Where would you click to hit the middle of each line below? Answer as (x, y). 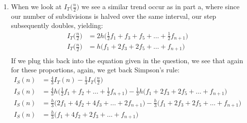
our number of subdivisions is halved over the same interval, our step (114, 16)
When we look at (36, 6)
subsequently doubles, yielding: (57, 25)
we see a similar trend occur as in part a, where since (160, 6)
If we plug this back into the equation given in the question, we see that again (127, 60)
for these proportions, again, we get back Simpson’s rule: (95, 70)
